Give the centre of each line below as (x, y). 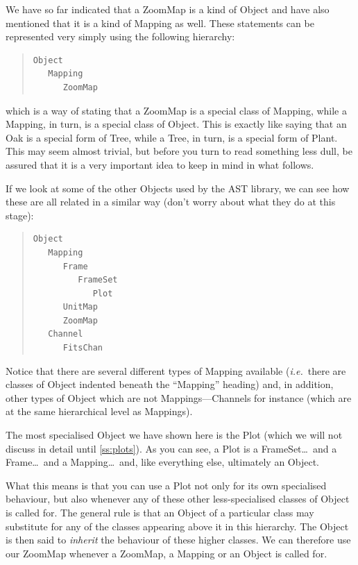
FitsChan (83, 348)
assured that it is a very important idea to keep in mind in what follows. (160, 164)
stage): (20, 215)
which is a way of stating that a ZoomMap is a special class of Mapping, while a (176, 110)
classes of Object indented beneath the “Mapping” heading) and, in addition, (170, 384)
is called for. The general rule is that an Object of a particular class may (160, 512)
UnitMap (80, 307)
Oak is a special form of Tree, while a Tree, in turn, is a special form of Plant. (172, 137)
